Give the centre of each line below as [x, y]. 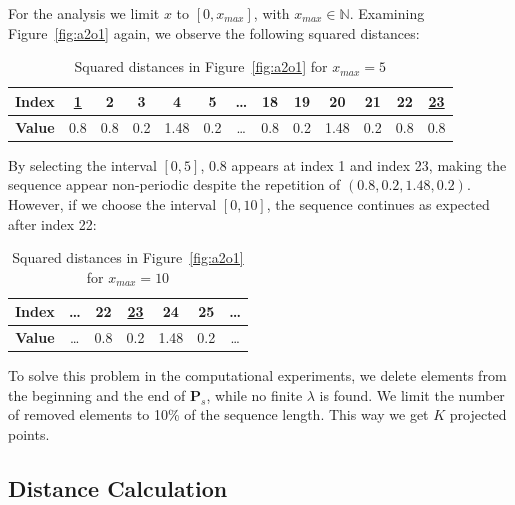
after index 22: [52, 223]
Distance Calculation [118, 487]
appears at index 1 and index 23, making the [369, 164]
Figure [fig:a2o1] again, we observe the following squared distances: [214, 32]
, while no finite [254, 394]
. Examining [387, 13]
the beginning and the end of [97, 394]
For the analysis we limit [84, 13]
